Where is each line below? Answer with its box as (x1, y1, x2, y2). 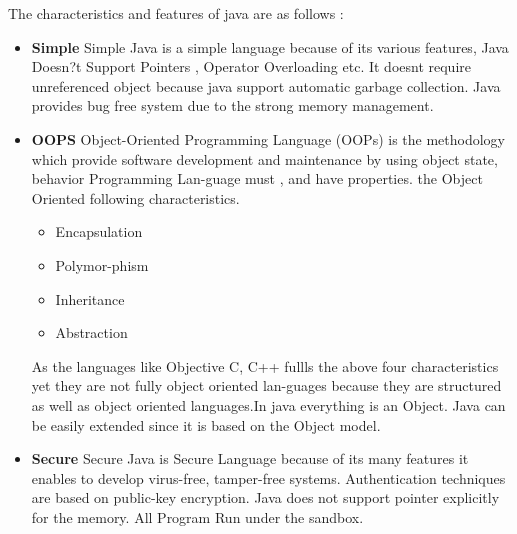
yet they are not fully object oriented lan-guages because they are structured (31, 375, 502, 396)
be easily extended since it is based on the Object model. (31, 414, 381, 435)
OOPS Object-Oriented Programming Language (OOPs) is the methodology (31, 128, 505, 149)
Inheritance (55, 288, 125, 309)
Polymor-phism (55, 254, 149, 275)
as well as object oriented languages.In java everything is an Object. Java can (31, 394, 506, 415)
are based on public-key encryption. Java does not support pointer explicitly (31, 487, 500, 508)
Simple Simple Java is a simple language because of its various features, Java (31, 36, 509, 57)
